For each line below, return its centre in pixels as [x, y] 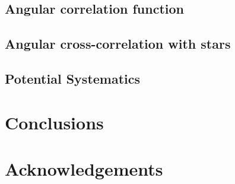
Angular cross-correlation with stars [118, 44]
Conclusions [54, 122]
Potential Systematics [73, 78]
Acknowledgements [84, 168]
